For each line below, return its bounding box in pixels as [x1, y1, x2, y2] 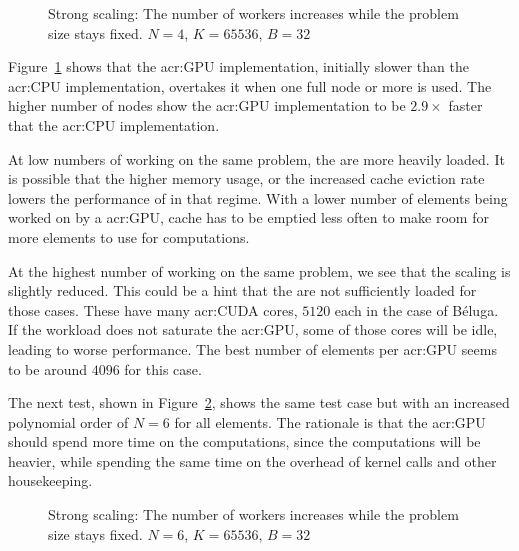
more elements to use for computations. [8, 226, 250, 247]
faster [448, 95, 483, 116]
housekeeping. [8, 470, 93, 491]
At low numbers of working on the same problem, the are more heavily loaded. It [8, 148, 505, 169]
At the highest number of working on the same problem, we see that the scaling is [8, 260, 511, 281]
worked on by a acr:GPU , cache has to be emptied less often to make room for [8, 207, 489, 228]
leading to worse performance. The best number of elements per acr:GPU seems [8, 338, 497, 359]
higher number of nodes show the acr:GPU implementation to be [8, 95, 406, 116]
